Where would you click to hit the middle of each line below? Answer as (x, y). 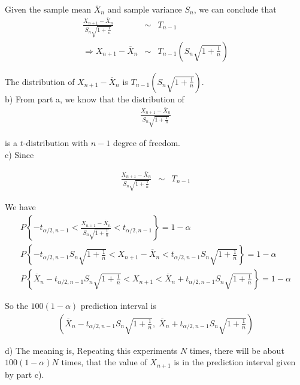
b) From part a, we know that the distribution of (95, 98)
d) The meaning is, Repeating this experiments (91, 350)
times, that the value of (104, 362)
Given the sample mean (48, 9)
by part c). (25, 374)
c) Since (19, 154)
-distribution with (56, 143)
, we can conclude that (235, 9)
